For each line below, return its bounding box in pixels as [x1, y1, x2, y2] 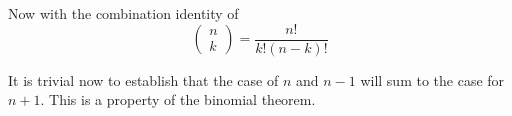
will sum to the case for [360, 69, 505, 90]
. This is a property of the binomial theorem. [40, 89, 316, 110]
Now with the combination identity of [8, 3, 239, 23]
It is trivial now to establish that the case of [8, 69, 279, 90]
